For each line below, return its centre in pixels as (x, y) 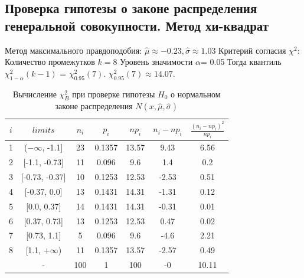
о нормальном (196, 94)
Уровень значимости (156, 62)
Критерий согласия (252, 50)
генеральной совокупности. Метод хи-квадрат (137, 25)
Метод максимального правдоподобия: (73, 50)
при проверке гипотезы (114, 94)
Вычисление (35, 94)
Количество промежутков (50, 62)
